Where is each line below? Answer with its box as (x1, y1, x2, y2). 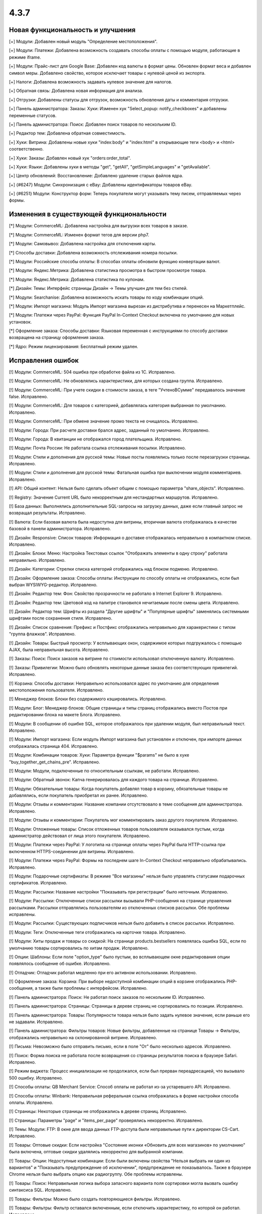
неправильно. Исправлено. (9, 557, 65, 563)
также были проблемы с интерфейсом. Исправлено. (38, 985, 148, 991)
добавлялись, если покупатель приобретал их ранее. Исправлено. (9, 792, 148, 798)
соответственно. (9, 146, 44, 152)
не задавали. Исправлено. (9, 1019, 64, 1025)
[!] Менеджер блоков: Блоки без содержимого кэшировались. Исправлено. (9, 696, 167, 702)
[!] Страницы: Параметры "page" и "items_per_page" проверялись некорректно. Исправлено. (9, 1117, 204, 1123)
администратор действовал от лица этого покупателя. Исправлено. (9, 833, 150, 839)
